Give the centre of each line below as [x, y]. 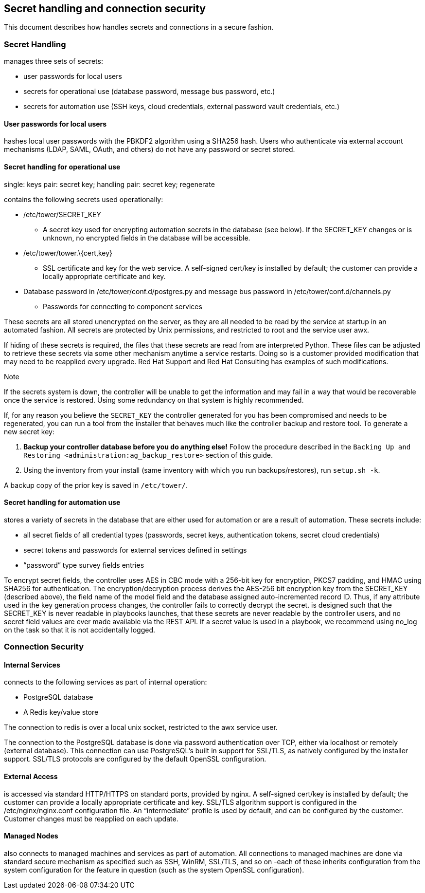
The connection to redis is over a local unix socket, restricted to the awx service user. [141, 727]
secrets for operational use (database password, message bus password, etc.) [149, 92]
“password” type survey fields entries [84, 565]
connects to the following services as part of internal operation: [106, 682]
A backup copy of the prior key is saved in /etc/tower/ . [96, 485]
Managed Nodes [31, 836]
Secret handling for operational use [62, 167]
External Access [31, 777]
